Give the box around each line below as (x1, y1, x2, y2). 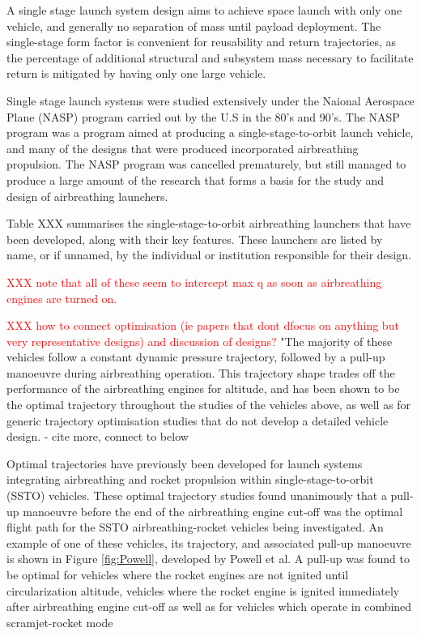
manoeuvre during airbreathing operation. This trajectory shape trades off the (6, 364, 395, 381)
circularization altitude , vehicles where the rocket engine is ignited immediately (6, 582, 400, 599)
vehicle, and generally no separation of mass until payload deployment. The (6, 17, 381, 34)
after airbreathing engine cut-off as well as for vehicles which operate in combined (6, 598, 412, 615)
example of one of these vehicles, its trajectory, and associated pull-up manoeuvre (6, 534, 411, 551)
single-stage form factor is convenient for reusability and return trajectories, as (6, 33, 397, 50)
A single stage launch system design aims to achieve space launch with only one (6, 2, 402, 18)
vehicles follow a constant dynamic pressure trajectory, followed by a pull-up (6, 348, 385, 365)
